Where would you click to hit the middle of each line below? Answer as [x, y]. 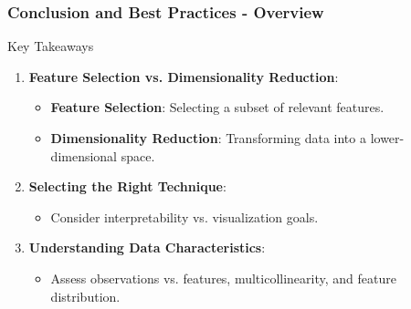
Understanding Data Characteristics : [147, 247]
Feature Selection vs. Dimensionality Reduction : [184, 76]
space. [138, 155]
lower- [387, 138]
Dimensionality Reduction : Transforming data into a [208, 138]
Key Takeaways [51, 46]
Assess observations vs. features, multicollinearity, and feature [223, 278]
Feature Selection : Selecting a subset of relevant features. [217, 107]
